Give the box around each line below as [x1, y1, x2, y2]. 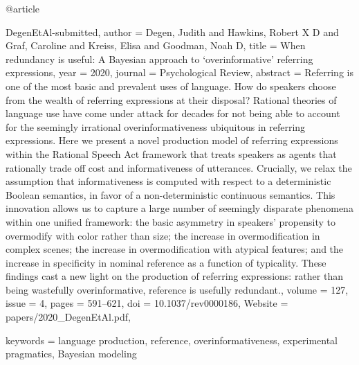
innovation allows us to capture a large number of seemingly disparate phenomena [6, 201, 353, 215]
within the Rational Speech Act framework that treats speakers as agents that [6, 146, 337, 161]
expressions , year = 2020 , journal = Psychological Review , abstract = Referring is [6, 65, 353, 80]
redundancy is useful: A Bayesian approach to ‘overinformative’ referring [6, 51, 313, 66]
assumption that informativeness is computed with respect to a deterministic [6, 174, 331, 188]
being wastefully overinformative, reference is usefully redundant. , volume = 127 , [6, 282, 349, 296]
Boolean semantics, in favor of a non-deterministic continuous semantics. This [6, 187, 335, 202]
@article [6, 1, 40, 15]
